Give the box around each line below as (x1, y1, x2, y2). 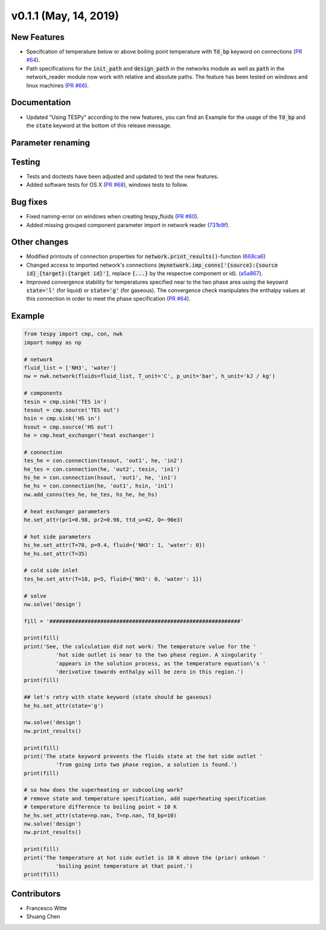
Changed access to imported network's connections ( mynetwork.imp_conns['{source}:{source (26, 261, 278, 269)
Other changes (11, 237, 69, 247)
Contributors (11, 888, 61, 899)
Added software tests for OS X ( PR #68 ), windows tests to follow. (26, 181, 188, 188)
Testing (11, 157, 40, 167)
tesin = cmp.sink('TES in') (24, 398, 107, 405)
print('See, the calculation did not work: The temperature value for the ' (24, 643, 257, 650)
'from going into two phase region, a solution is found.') (55, 761, 238, 768)
